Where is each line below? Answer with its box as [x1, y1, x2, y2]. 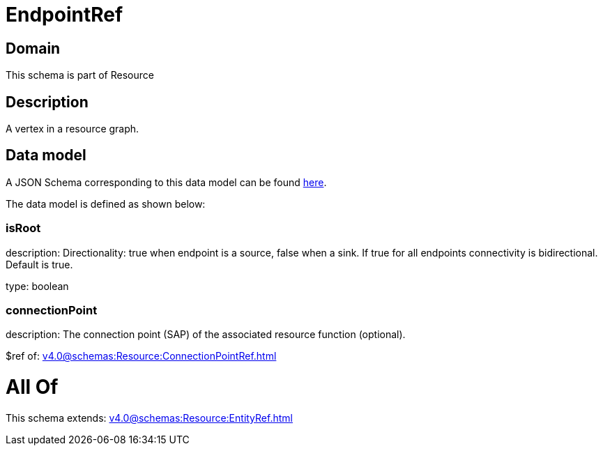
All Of [6, 375, 59, 399]
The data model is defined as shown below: [6, 197, 206, 210]
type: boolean [6, 280, 69, 292]
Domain [6, 39, 61, 57]
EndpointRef [6, 3, 123, 26]
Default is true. [6, 258, 73, 270]
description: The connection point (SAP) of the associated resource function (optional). [6, 328, 406, 341]
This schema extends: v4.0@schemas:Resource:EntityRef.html [6, 411, 293, 424]
